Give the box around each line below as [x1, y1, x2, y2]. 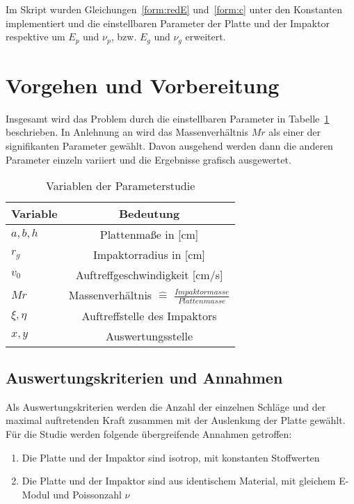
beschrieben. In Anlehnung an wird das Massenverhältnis [6, 125, 248, 139]
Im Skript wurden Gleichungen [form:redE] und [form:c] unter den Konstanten [6, 2, 343, 16]
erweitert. [185, 29, 226, 44]
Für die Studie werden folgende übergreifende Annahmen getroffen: [6, 427, 292, 441]
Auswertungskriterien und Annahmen [6, 367, 283, 388]
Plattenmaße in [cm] [99, 226, 199, 243]
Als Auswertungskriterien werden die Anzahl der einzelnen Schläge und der [6, 399, 326, 414]
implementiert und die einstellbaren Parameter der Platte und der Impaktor [6, 15, 330, 30]
